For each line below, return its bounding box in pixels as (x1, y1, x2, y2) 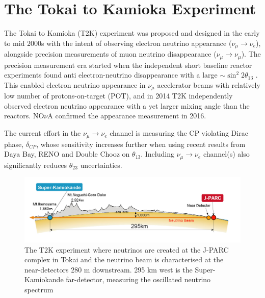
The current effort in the (4, 128, 81, 138)
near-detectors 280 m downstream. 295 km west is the (24, 264, 193, 275)
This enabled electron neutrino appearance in (4, 79, 146, 90)
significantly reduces (4, 159, 67, 170)
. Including (141, 148, 174, 159)
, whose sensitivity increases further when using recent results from (36, 138, 246, 149)
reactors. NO (4, 110, 44, 121)
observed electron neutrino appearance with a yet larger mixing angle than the (4, 100, 250, 111)
